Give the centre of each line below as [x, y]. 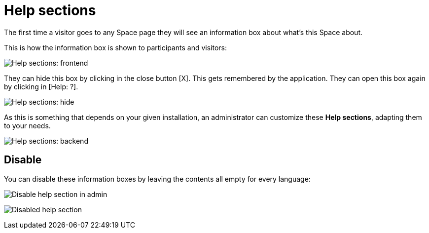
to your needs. [27, 125]
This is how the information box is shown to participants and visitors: [115, 47]
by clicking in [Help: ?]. [41, 86]
